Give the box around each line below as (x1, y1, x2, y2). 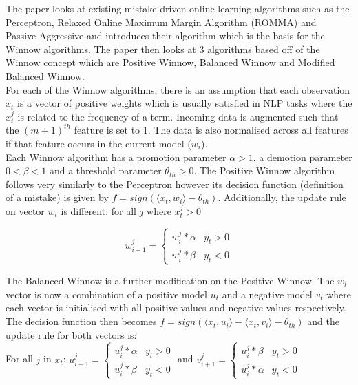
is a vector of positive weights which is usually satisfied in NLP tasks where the (17, 96, 352, 110)
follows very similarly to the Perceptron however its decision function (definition (6, 176, 344, 191)
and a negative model (222, 287, 313, 301)
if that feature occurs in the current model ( (6, 136, 191, 150)
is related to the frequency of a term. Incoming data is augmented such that (17, 109, 339, 123)
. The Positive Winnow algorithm (193, 163, 335, 178)
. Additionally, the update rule (218, 190, 346, 205)
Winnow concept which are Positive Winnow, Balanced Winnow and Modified (6, 55, 335, 70)
